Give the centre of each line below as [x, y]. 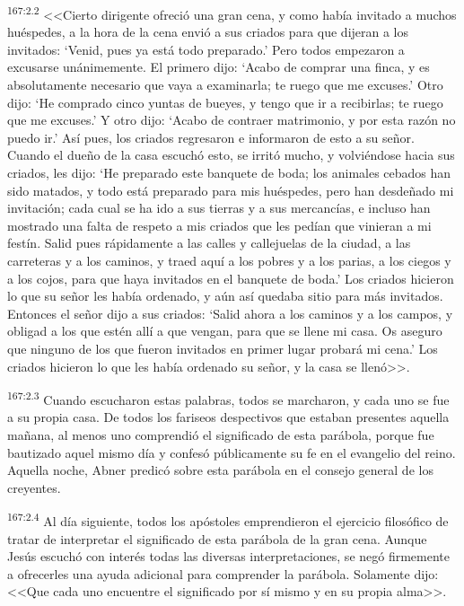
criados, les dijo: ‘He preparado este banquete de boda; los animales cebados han [229, 172]
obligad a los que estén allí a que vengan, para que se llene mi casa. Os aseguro [225, 331]
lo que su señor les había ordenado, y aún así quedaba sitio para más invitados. [225, 296]
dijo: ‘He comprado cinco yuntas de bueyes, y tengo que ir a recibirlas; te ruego [225, 102]
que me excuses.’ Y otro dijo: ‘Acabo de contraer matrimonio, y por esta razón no [232, 120]
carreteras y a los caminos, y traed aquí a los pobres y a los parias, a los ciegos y [229, 260]
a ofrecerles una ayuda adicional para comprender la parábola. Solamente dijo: [223, 573]
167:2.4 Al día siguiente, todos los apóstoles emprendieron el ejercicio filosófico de [228, 519]
